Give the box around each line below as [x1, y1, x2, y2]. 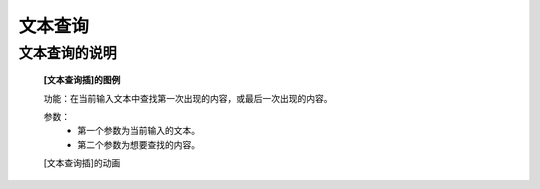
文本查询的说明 [18, 44, 117, 62]
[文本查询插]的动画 [43, 157, 121, 169]
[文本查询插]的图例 [43, 74, 121, 86]
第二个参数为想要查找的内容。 [77, 138, 200, 150]
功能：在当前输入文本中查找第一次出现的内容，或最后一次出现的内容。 [43, 92, 333, 104]
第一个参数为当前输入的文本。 [77, 125, 200, 137]
